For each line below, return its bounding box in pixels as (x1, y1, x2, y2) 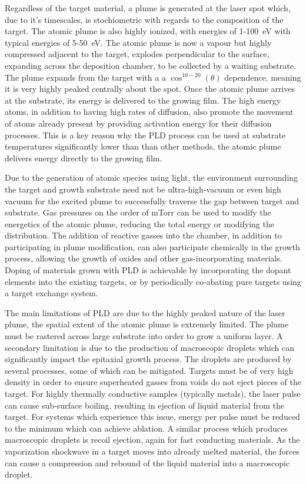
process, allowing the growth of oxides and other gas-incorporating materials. (5, 252, 282, 264)
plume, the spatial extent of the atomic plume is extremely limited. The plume (5, 318, 288, 330)
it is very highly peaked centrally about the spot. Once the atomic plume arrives (5, 82, 295, 95)
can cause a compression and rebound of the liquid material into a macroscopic (5, 456, 290, 469)
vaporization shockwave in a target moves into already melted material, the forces (5, 445, 300, 457)
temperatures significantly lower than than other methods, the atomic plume (5, 140, 281, 153)
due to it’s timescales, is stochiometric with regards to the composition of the (5, 13, 284, 25)
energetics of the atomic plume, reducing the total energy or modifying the (5, 217, 274, 230)
